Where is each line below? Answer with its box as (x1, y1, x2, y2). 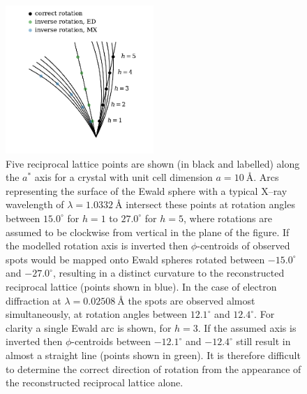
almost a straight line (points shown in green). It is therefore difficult (6, 347, 301, 362)
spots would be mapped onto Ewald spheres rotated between (6, 251, 265, 266)
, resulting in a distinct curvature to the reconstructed (52, 265, 285, 280)
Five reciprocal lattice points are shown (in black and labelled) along (6, 156, 300, 170)
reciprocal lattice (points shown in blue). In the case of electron (6, 279, 277, 293)
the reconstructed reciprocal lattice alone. (6, 375, 184, 390)
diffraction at (6, 293, 61, 307)
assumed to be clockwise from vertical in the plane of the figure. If (6, 224, 290, 239)
